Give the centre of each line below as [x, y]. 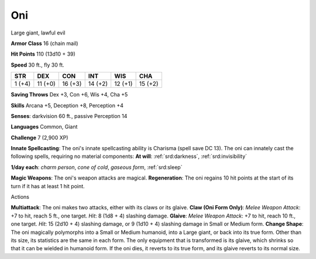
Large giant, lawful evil [38, 33]
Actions [20, 197]
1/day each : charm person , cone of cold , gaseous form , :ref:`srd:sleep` [97, 167]
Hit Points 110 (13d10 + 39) [43, 54]
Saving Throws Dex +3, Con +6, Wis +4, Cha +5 [69, 95]
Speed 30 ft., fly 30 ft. [37, 65]
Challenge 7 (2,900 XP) [39, 137]
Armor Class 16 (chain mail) [44, 43]
